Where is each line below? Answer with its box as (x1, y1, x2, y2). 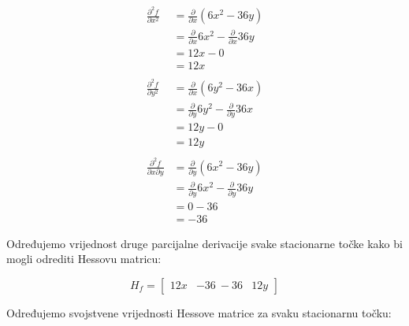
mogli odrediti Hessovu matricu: (6, 250, 162, 267)
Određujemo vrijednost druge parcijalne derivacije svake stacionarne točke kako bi (6, 235, 403, 251)
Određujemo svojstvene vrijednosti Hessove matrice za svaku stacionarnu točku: (6, 304, 392, 320)
